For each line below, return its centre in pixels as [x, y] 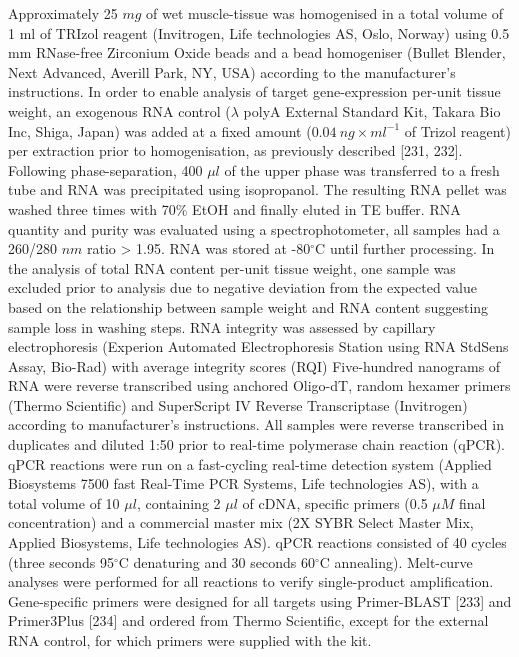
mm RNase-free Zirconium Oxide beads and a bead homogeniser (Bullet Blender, [257, 52]
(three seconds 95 [61, 561]
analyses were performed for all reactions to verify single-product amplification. [251, 581]
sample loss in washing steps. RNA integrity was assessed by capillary [222, 326]
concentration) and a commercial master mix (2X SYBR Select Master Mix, [241, 522]
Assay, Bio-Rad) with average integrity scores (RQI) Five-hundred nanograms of [254, 365]
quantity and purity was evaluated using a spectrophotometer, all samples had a [254, 228]
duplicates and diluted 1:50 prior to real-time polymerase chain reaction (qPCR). [256, 444]
